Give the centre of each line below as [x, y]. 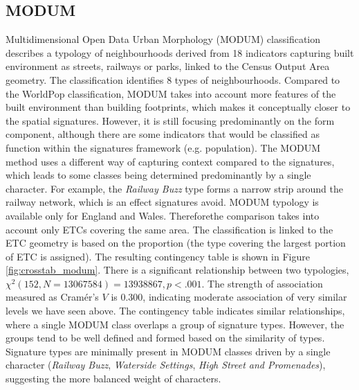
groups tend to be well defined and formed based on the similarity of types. [165, 338]
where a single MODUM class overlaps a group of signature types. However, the [175, 324]
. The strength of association [262, 283]
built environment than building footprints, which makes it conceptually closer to [178, 107]
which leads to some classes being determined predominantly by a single [158, 175]
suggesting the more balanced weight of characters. [113, 379]
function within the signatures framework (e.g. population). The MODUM [163, 147]
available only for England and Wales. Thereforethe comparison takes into [163, 215]
